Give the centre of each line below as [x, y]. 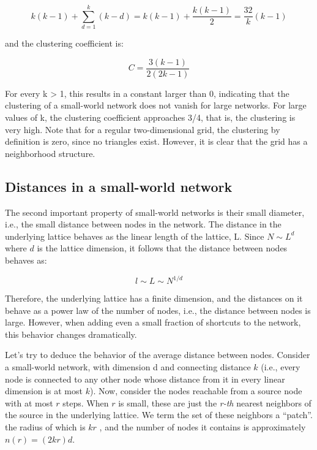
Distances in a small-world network [119, 186]
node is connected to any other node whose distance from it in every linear [145, 379]
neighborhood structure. [50, 153]
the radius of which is [45, 426]
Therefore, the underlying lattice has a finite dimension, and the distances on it [154, 298]
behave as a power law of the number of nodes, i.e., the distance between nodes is [158, 310]
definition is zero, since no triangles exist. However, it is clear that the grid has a [156, 141]
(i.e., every [281, 366]
